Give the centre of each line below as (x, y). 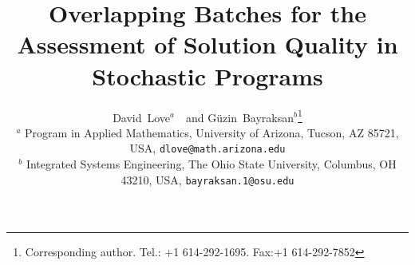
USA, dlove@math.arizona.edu (207, 148)
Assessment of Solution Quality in (207, 44)
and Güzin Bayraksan (240, 117)
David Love (142, 117)
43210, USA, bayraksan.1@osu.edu (207, 179)
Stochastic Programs (207, 75)
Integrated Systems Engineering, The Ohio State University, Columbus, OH (211, 164)
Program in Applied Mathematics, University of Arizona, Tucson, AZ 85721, (212, 132)
